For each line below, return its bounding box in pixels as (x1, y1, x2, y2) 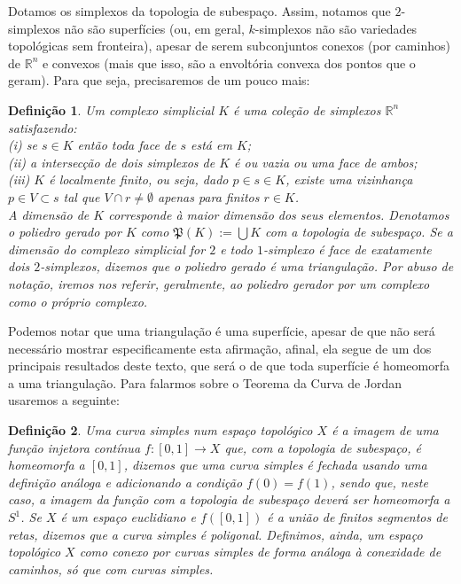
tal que (63, 187, 100, 206)
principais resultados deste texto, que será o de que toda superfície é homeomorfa (8, 356, 450, 375)
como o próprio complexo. (8, 292, 148, 310)
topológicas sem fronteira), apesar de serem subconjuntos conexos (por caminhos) (8, 36, 450, 55)
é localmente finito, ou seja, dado (49, 170, 229, 189)
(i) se (8, 136, 37, 154)
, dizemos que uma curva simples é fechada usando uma (123, 456, 427, 474)
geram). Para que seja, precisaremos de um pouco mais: (8, 71, 310, 90)
